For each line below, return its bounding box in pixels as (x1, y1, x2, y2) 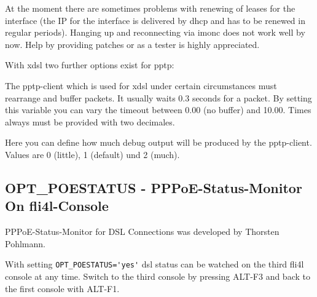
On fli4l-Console (5, 196, 109, 215)
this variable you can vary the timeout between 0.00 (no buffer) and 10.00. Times (5, 103, 311, 116)
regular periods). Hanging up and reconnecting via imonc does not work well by (5, 26, 305, 39)
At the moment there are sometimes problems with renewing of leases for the (5, 2, 295, 14)
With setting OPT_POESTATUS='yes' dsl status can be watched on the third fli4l (5, 258, 304, 271)
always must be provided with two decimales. (5, 115, 175, 128)
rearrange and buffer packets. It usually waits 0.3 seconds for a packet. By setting (5, 91, 312, 104)
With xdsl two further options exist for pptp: (5, 58, 174, 71)
